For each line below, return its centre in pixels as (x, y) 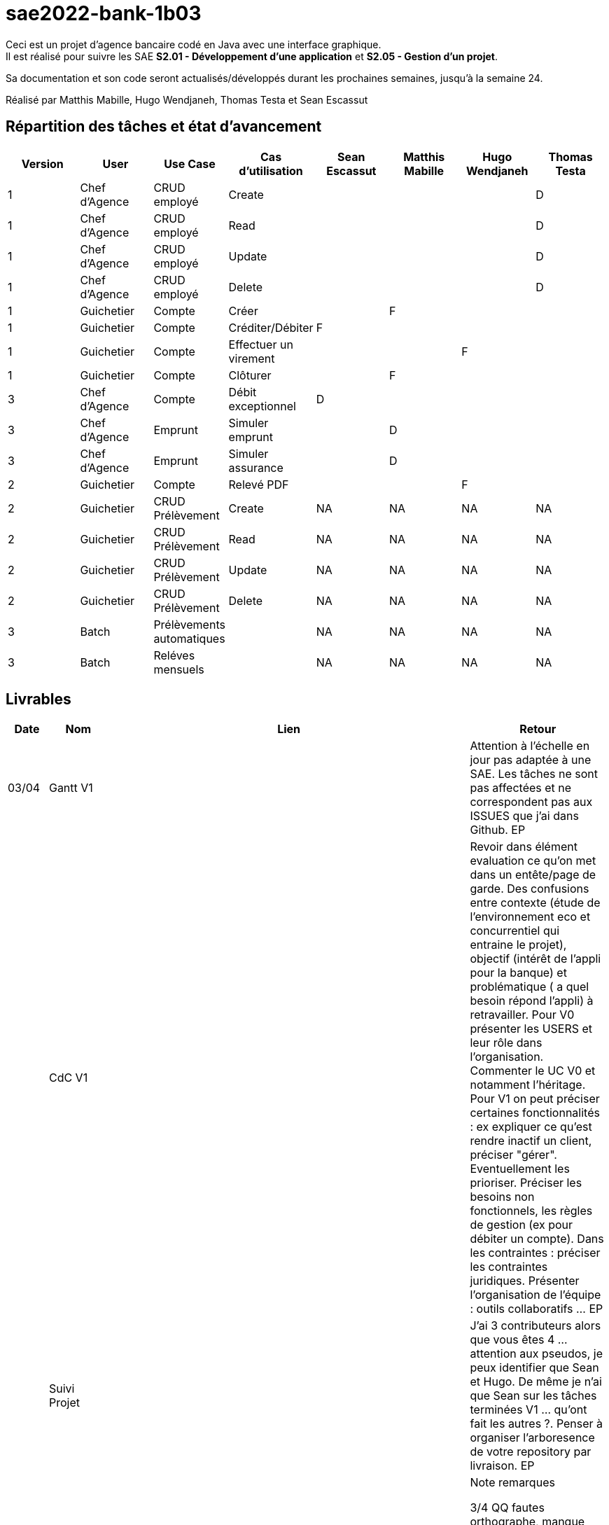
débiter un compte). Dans (537, 1239)
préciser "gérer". (513, 1155)
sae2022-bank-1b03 (104, 13)
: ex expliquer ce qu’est (531, 1127)
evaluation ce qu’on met (533, 861)
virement (252, 358)
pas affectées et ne (521, 788)
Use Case (190, 163)
